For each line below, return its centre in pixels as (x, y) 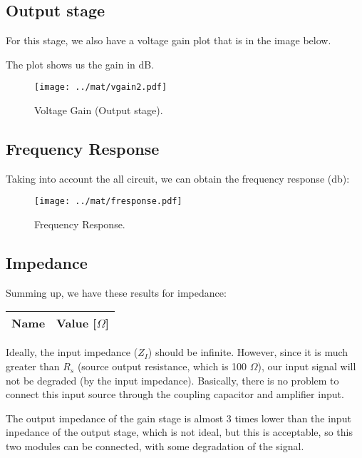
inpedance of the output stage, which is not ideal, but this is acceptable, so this (179, 432)
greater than (33, 366)
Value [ (77, 323)
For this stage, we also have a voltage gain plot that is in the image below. (169, 40)
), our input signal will (307, 366)
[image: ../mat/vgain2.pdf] (101, 87)
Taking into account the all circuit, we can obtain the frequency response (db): (178, 178)
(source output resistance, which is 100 (162, 366)
